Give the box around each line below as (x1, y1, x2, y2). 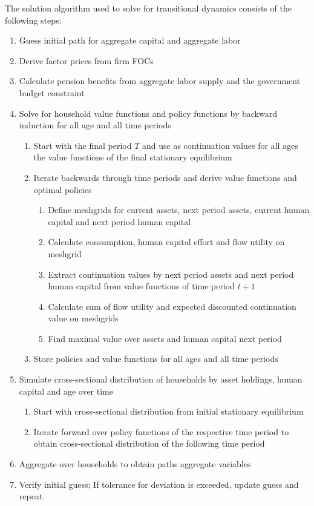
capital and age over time (19, 384, 113, 397)
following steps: (5, 13, 62, 26)
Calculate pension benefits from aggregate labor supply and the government (19, 74, 301, 87)
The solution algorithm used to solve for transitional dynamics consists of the (5, 2, 292, 14)
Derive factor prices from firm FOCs (19, 54, 154, 67)
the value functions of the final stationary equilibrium (33, 151, 232, 163)
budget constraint (19, 86, 85, 99)
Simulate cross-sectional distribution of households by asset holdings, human (19, 373, 303, 386)
